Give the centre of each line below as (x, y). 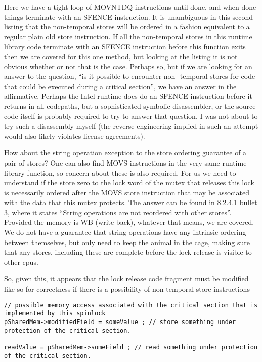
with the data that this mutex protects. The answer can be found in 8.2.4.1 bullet (131, 202)
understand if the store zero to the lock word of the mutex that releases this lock (129, 183)
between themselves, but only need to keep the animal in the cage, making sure (127, 242)
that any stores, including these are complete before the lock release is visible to (128, 252)
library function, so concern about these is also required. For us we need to (120, 172)
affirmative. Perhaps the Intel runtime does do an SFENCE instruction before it (128, 96)
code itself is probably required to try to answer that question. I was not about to (131, 116)
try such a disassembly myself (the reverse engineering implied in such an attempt (131, 126)
